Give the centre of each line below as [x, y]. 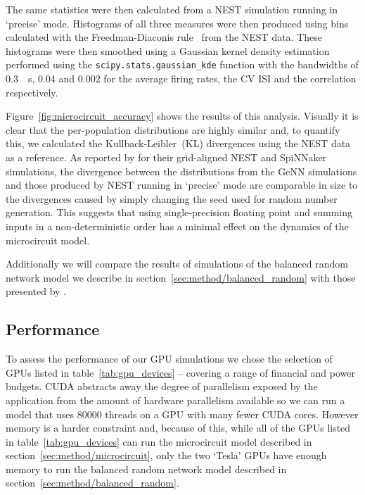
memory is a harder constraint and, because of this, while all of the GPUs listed [178, 428]
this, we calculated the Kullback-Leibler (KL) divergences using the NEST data [178, 143]
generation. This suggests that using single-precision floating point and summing [179, 212]
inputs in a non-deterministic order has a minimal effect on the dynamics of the [177, 226]
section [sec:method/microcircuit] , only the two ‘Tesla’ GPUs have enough [166, 455]
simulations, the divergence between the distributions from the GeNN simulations [181, 171]
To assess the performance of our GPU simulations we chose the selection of [169, 359]
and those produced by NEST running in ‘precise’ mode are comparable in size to [182, 185]
